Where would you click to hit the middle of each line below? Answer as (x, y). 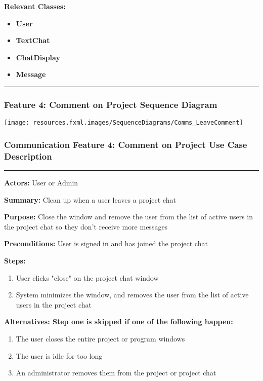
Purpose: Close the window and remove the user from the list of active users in (129, 217)
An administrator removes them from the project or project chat (116, 373)
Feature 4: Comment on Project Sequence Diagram (111, 104)
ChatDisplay (38, 57)
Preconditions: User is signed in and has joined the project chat (106, 243)
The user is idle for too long (59, 355)
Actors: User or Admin (41, 182)
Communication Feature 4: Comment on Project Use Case (126, 144)
